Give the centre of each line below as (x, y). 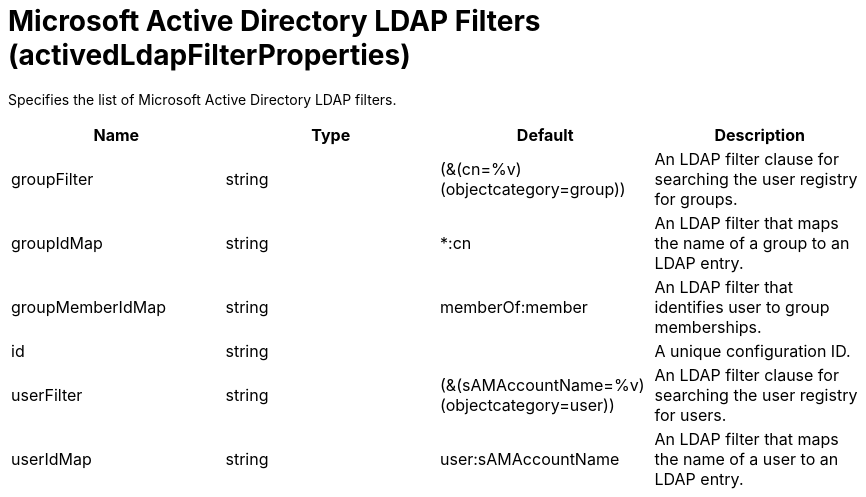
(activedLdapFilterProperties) (209, 55)
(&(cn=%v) (481, 168)
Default (545, 134)
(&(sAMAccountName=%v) (542, 384)
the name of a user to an (746, 458)
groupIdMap (57, 242)
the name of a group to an (752, 242)
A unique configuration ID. (752, 350)
